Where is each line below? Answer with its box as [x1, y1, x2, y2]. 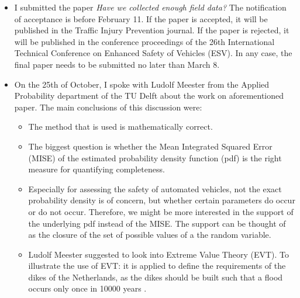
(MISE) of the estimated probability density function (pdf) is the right [28, 151, 282, 164]
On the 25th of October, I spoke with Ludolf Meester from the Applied [14, 78, 270, 90]
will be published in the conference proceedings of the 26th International [14, 35, 275, 47]
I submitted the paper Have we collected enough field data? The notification [14, 1, 287, 13]
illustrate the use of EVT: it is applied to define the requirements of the [28, 259, 286, 272]
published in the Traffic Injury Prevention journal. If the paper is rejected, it [14, 24, 289, 36]
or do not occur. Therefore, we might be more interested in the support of [28, 205, 294, 217]
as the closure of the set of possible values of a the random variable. [28, 228, 271, 241]
